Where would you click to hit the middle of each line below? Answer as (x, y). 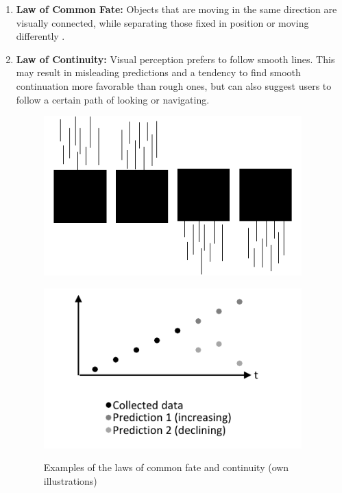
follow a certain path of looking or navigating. (113, 99)
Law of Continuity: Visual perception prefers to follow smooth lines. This (175, 59)
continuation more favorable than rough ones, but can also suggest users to (174, 85)
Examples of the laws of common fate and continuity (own (166, 467)
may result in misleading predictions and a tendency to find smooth (158, 72)
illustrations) (70, 480)
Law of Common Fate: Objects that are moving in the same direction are (176, 9)
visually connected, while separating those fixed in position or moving (162, 22)
